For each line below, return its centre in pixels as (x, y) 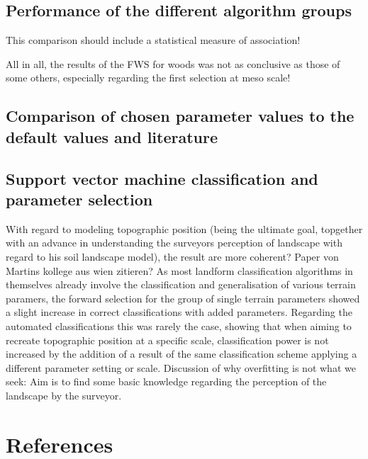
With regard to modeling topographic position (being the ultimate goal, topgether (184, 228)
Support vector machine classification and (162, 178)
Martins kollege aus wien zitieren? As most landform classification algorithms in (179, 270)
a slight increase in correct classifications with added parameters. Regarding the (179, 312)
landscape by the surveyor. (64, 395)
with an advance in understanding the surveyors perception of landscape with (174, 243)
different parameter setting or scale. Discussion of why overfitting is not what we (181, 367)
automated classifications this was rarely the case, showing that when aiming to (179, 325)
